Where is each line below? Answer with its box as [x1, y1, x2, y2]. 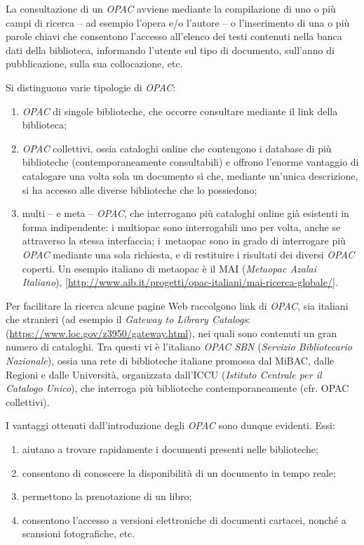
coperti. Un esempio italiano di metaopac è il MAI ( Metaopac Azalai [22, 261, 317, 275]
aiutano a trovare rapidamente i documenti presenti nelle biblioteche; [22, 442, 318, 457]
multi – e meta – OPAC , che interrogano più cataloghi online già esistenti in [22, 206, 349, 221]
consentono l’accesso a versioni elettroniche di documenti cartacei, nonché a [22, 512, 346, 527]
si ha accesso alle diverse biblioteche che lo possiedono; [22, 182, 257, 197]
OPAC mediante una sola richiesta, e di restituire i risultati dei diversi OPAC [22, 247, 355, 261]
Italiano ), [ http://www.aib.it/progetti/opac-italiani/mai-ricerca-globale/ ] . [22, 275, 338, 289]
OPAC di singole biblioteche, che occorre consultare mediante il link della [22, 103, 338, 118]
